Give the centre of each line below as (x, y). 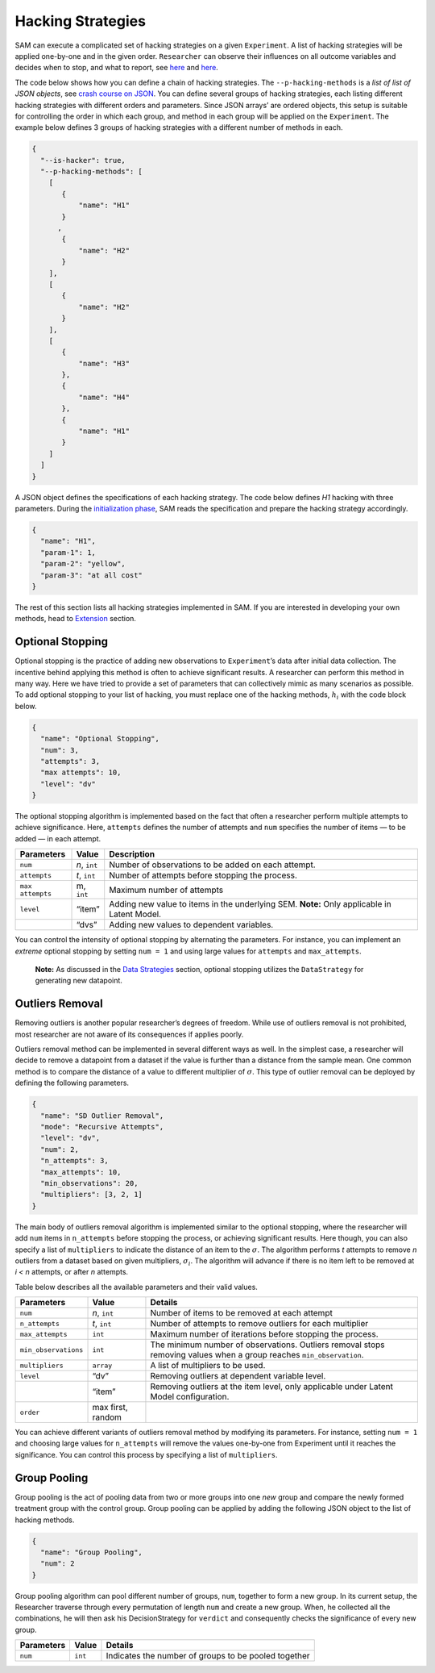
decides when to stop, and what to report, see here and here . (117, 68)
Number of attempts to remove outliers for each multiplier (259, 1324)
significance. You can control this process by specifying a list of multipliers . (146, 1454)
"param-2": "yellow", (83, 564)
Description (132, 854)
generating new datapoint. (79, 981)
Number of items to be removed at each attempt (242, 1313)
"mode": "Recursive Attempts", (102, 1127)
